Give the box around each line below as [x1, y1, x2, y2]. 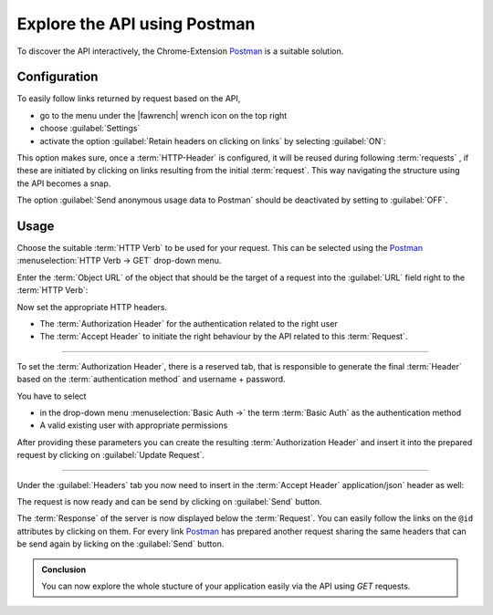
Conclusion [41, 564, 87, 575]
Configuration [16, 69, 99, 85]
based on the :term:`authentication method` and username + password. [16, 374, 287, 385]
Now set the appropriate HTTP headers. [16, 301, 168, 312]
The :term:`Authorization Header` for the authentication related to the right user [39, 318, 338, 329]
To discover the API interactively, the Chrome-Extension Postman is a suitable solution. [16, 46, 344, 57]
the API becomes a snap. [16, 178, 111, 189]
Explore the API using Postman [16, 14, 256, 34]
